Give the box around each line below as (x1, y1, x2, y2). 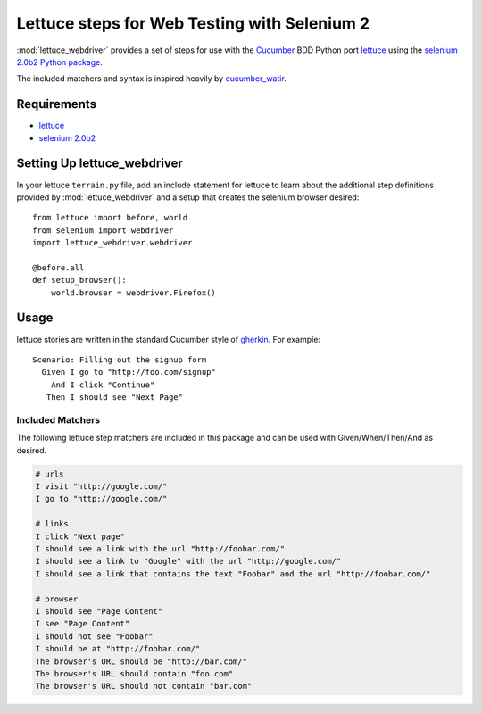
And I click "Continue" (50, 379, 155, 390)
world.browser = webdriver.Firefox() (50, 287, 216, 298)
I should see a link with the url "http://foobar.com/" (35, 543, 286, 553)
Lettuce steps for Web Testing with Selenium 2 (16, 13, 370, 33)
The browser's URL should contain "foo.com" (35, 668, 234, 678)
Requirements (16, 96, 97, 112)
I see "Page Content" (35, 618, 130, 629)
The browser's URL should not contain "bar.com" (35, 681, 253, 692)
